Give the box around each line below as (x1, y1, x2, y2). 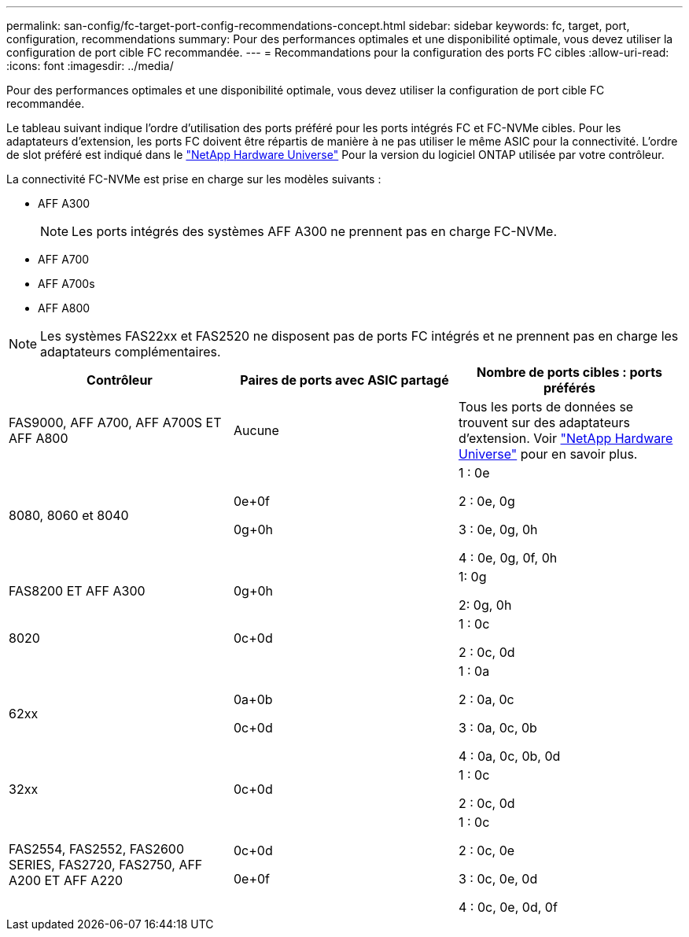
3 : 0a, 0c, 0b (458, 720, 537, 736)
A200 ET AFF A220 (9, 872, 123, 888)
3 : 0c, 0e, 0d (458, 871, 538, 887)
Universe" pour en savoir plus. (458, 446, 638, 462)
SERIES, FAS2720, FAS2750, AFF (9, 857, 203, 872)
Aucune (233, 422, 279, 438)
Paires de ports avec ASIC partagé (240, 372, 449, 388)
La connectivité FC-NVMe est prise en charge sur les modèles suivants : (6, 172, 381, 186)
